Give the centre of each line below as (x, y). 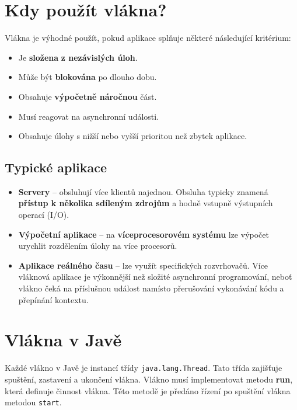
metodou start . (33, 402)
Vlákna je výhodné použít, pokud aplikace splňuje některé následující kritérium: (148, 38)
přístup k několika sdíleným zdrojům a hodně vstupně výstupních (146, 203)
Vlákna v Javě (63, 340)
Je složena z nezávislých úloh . (78, 57)
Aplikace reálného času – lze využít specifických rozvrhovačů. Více (143, 265)
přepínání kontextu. (53, 299)
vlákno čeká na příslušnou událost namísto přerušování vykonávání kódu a (151, 288)
